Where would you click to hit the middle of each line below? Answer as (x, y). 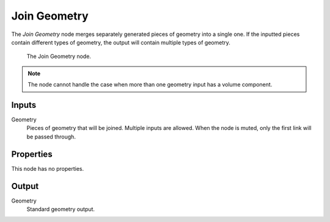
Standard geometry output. (61, 209)
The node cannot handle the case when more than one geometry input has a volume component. (150, 85)
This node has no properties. (48, 168)
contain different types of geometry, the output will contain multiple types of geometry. (121, 42)
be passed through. (51, 137)
